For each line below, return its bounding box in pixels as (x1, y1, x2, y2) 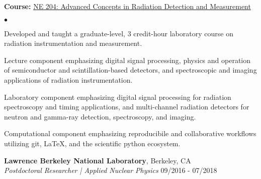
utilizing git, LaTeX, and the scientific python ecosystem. (4, 138, 181, 148)
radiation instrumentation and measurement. (4, 38, 142, 48)
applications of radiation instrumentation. (4, 74, 133, 85)
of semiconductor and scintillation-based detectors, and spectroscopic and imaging (4, 65, 257, 75)
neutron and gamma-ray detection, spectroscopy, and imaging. (4, 111, 196, 122)
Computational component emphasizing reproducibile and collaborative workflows (4, 128, 256, 139)
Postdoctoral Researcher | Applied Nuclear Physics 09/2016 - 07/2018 (4, 165, 217, 175)
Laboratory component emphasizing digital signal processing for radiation (4, 91, 231, 102)
